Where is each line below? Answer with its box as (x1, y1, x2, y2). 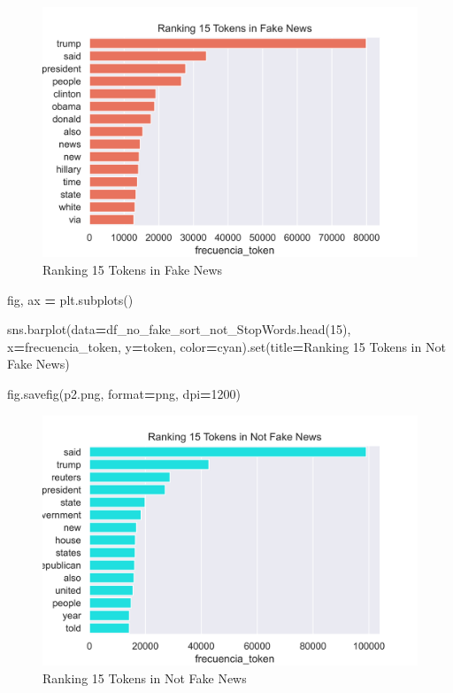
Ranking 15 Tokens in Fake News (42, 260, 223, 278)
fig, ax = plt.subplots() (7, 290, 134, 308)
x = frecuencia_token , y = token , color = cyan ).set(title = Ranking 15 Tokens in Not (7, 337, 446, 355)
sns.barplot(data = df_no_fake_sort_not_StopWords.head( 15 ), (7, 320, 351, 339)
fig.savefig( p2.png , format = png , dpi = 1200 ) (7, 384, 242, 402)
